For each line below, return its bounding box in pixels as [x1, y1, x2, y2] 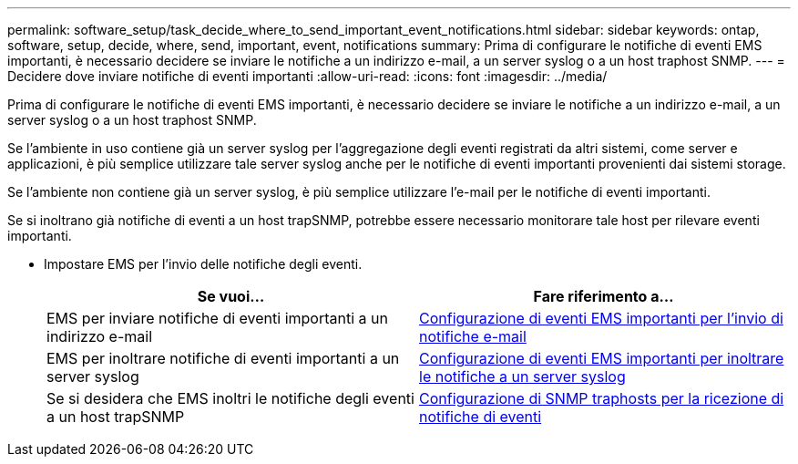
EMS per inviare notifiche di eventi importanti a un [46, 309, 388, 327]
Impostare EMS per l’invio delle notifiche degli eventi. [44, 256, 363, 272]
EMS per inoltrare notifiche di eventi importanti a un [46, 349, 400, 367]
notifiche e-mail [419, 327, 527, 345]
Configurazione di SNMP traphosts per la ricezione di [419, 389, 784, 407]
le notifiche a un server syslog [419, 367, 626, 386]
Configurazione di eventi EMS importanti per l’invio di [419, 309, 783, 327]
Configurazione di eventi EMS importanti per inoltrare [419, 349, 784, 367]
